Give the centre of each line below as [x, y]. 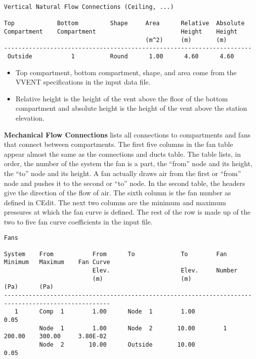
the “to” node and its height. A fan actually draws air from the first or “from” [123, 173]
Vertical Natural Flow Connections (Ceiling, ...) [89, 7]
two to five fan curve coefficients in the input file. [78, 221]
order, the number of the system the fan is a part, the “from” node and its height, [128, 163]
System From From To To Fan [116, 254]
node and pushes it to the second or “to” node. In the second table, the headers [125, 183]
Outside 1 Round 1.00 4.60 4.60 [121, 56]
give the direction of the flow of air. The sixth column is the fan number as [118, 193]
